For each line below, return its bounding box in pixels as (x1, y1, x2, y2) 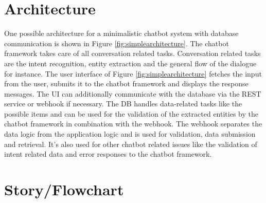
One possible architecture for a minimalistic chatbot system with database (4, 28, 239, 39)
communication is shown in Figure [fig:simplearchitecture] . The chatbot (4, 38, 229, 48)
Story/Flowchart (4, 179, 124, 200)
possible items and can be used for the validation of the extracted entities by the (4, 108, 258, 119)
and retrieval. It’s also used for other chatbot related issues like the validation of (4, 138, 257, 149)
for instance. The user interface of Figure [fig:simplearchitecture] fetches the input (4, 68, 262, 79)
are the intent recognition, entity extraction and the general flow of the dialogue (4, 58, 257, 68)
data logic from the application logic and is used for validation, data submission (4, 128, 256, 139)
